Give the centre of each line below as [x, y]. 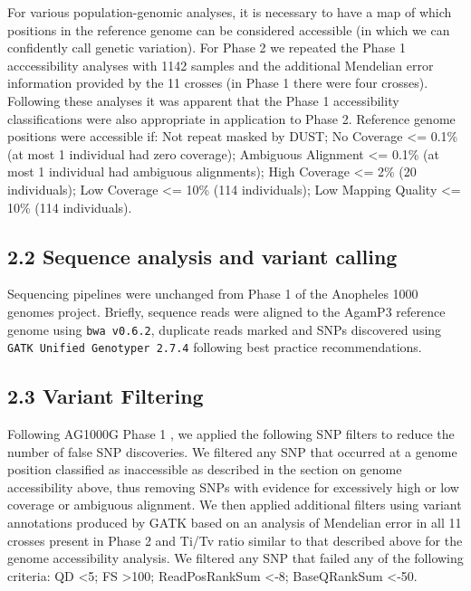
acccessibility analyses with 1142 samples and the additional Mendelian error [221, 65]
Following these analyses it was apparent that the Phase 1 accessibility [203, 100]
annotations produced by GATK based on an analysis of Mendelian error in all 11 [235, 522]
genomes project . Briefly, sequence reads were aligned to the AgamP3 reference [226, 311]
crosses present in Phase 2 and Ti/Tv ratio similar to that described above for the [235, 540]
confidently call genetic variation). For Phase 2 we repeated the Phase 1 [207, 48]
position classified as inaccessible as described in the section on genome [205, 469]
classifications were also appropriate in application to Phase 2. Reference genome [231, 118]
